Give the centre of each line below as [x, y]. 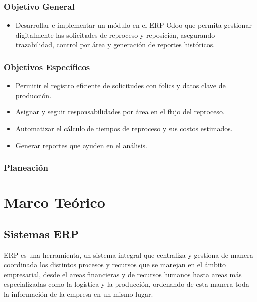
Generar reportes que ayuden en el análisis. [81, 145]
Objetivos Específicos [47, 66]
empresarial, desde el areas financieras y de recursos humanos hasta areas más [123, 274]
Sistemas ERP [42, 234]
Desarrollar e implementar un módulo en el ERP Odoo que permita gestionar [133, 25]
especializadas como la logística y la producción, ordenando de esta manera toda [127, 284]
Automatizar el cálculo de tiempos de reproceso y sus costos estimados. [124, 128]
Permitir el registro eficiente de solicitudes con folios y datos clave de [121, 85]
